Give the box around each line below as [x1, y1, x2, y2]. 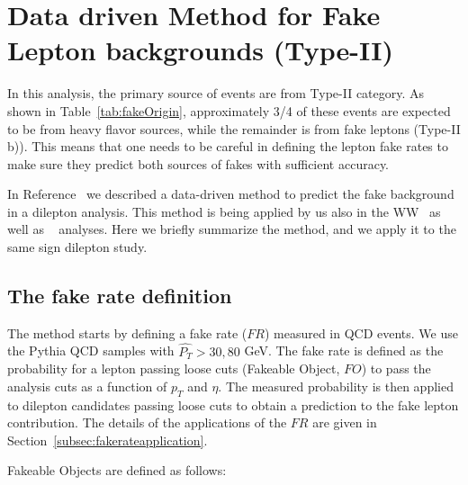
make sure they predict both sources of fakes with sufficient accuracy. [7, 154, 390, 173]
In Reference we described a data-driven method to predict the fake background [7, 184, 454, 203]
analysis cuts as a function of [7, 376, 167, 395]
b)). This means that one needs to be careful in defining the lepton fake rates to [7, 137, 448, 156]
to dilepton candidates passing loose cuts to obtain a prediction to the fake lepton [7, 395, 459, 414]
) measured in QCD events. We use [264, 323, 458, 342]
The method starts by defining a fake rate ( [7, 323, 247, 342]
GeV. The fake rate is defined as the [244, 341, 444, 360]
